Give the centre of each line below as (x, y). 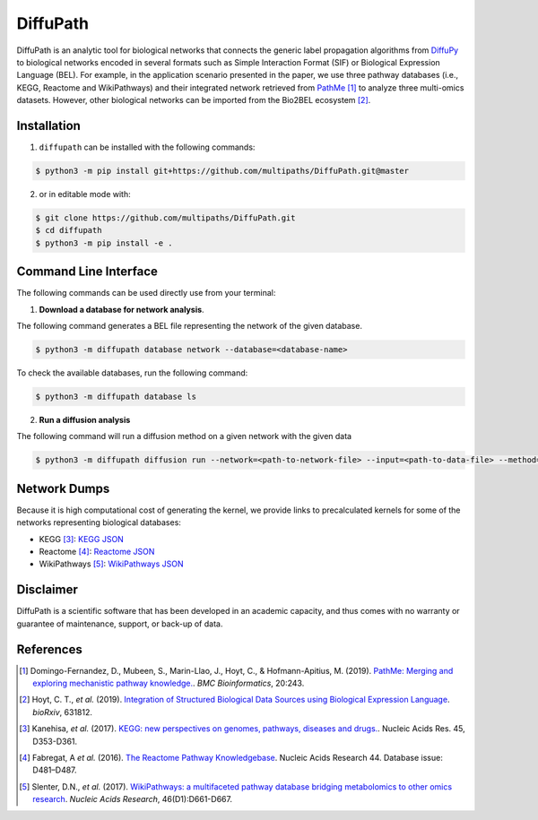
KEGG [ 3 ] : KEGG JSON (82, 539)
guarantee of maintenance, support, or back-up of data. (120, 624)
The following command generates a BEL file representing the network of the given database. (190, 326)
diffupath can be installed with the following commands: (147, 147)
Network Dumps (63, 488)
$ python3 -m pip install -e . (104, 243)
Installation (48, 125)
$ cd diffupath (69, 230)
